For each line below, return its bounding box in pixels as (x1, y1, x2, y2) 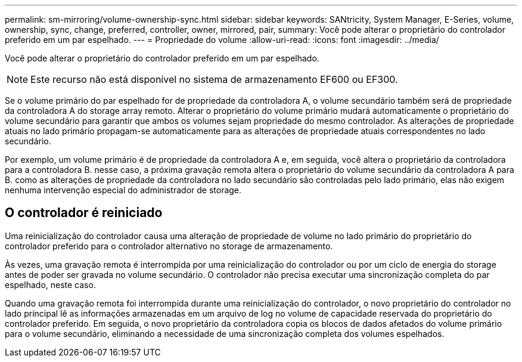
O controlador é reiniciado (5, 205, 163, 221)
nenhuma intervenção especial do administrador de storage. (5, 185, 242, 195)
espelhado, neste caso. (5, 279, 96, 290)
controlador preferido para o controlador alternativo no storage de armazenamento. (5, 240, 333, 251)
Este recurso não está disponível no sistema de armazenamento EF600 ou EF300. (30, 73, 398, 85)
